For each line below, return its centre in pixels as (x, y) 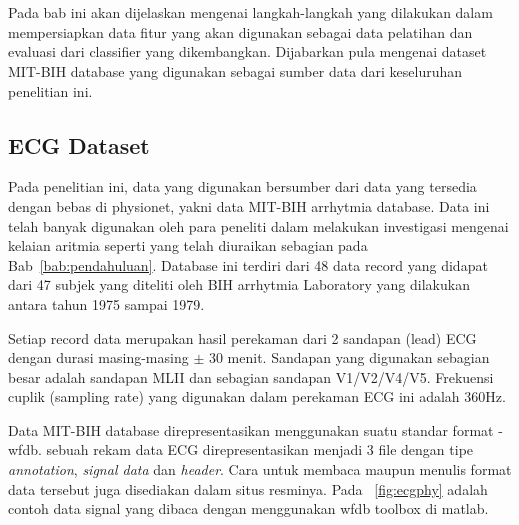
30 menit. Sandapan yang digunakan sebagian (349, 357)
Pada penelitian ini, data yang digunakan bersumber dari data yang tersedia (242, 186)
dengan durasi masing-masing (98, 357)
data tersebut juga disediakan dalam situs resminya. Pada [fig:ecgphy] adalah (248, 488)
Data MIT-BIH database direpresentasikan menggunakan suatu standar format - (255, 429)
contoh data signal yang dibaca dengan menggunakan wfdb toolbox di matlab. (248, 508)
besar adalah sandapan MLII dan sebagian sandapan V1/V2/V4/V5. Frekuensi (251, 376)
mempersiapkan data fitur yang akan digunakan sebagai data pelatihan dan (240, 31)
